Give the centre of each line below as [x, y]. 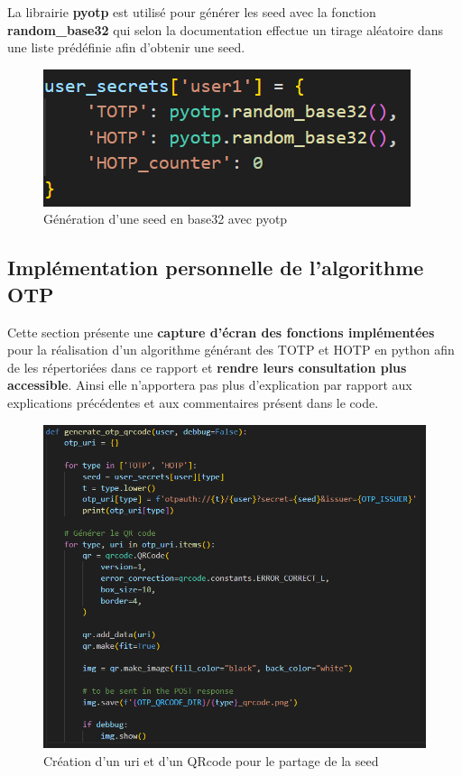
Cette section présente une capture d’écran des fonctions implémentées [221, 332]
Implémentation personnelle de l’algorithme [216, 268]
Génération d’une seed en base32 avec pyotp [166, 219]
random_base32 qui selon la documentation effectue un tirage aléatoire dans [226, 29]
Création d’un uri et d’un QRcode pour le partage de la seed [211, 760]
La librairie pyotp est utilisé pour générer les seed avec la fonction [192, 12]
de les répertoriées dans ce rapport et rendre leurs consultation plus [207, 367]
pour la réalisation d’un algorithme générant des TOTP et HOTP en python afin [231, 350]
